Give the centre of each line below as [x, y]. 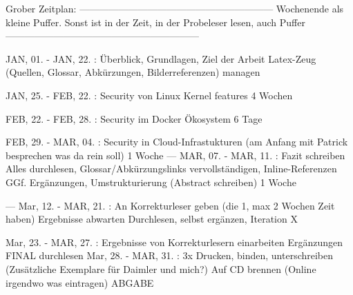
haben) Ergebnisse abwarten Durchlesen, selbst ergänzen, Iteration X [152, 219]
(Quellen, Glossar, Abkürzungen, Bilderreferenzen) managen [133, 72]
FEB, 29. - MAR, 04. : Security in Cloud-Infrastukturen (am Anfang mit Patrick [177, 142]
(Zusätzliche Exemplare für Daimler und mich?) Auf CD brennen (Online [161, 268]
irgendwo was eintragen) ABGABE [80, 282]
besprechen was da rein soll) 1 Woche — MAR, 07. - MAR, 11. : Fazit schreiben [175, 155]
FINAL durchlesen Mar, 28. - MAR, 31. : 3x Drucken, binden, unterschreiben [170, 255]
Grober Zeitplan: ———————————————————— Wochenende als [175, 8]
